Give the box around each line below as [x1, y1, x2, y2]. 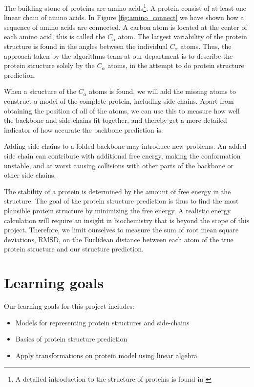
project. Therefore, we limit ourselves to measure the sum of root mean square [4, 225, 239, 235]
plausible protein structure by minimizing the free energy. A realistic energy [4, 205, 231, 215]
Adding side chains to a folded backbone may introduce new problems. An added [4, 141, 247, 151]
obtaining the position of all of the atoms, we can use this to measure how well [4, 105, 240, 115]
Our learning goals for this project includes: [4, 301, 134, 311]
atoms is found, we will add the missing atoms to [89, 86, 236, 96]
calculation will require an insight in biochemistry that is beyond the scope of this [4, 215, 250, 225]
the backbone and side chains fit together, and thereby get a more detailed [4, 115, 227, 125]
